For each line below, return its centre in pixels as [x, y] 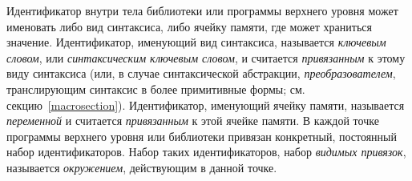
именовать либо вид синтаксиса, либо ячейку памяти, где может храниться [189, 26]
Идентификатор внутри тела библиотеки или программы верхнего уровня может [202, 10]
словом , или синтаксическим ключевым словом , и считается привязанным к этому [206, 57]
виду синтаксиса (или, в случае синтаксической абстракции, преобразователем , [201, 73]
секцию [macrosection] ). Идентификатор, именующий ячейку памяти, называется [206, 105]
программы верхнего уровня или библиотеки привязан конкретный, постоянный [202, 136]
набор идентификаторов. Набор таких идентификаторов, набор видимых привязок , [206, 152]
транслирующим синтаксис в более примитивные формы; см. [156, 88]
